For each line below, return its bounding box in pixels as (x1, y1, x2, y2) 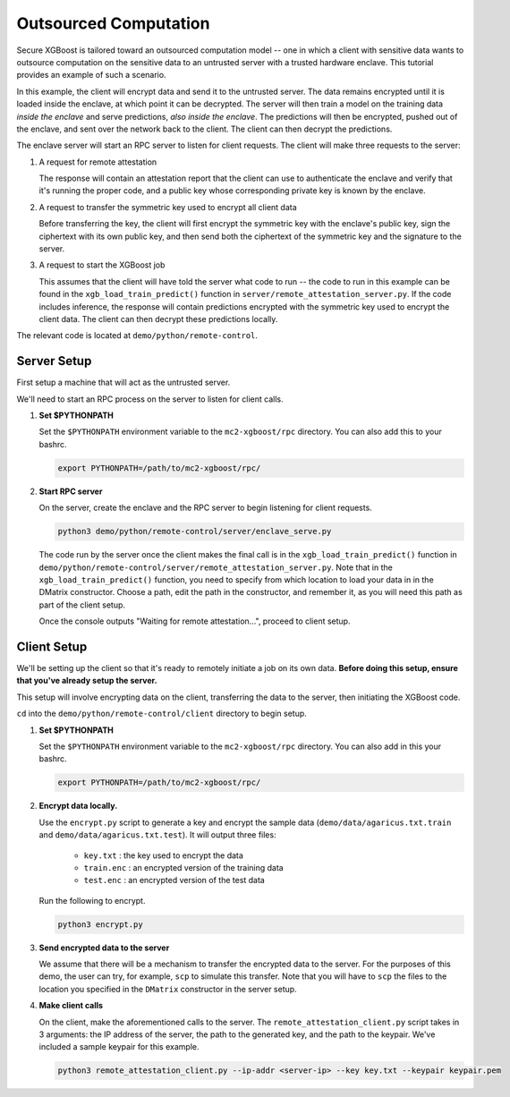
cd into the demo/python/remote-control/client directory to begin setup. (16, 708, 308, 719)
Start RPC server (38, 486, 103, 497)
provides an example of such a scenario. (16, 70, 166, 81)
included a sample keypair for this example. (38, 1042, 200, 1052)
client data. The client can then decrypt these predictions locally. (38, 313, 278, 324)
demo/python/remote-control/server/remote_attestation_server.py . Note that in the (38, 562, 393, 573)
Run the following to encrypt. (38, 895, 146, 906)
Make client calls (38, 1000, 103, 1011)
